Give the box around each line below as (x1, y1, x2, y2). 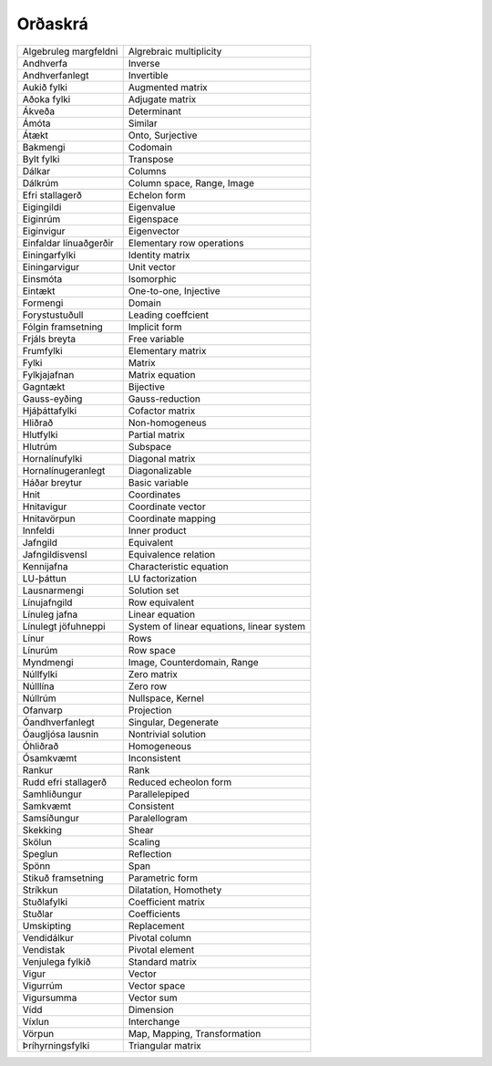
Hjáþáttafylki (22, 404, 77, 417)
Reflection (128, 847, 172, 860)
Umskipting (22, 919, 72, 932)
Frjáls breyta (22, 332, 77, 345)
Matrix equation (128, 368, 196, 381)
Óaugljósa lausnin (22, 727, 99, 740)
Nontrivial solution (128, 727, 207, 740)
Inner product (128, 524, 187, 537)
